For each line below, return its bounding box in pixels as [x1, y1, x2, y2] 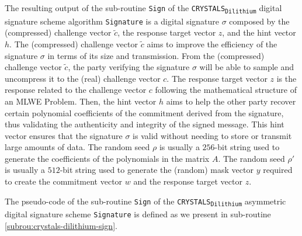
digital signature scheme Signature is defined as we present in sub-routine [5, 208, 271, 220]
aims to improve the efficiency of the [147, 37, 277, 50]
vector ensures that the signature [5, 129, 123, 141]
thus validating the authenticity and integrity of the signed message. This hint [5, 118, 284, 130]
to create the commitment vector [5, 175, 123, 188]
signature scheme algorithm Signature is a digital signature [5, 15, 220, 27]
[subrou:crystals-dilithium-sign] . [5, 220, 117, 231]
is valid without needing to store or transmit [133, 129, 292, 141]
